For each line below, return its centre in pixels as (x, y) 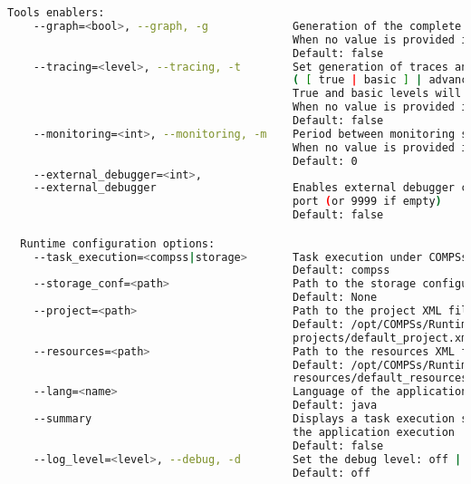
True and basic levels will (377, 94)
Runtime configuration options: (118, 243)
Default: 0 (325, 161)
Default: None (335, 298)
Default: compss (341, 271)
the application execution (374, 432)
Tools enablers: (56, 13)
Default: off (332, 473)
